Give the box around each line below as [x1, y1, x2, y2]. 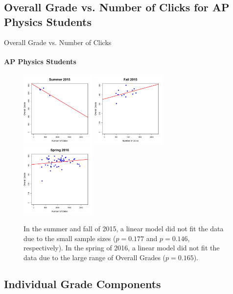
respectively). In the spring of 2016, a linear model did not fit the [23, 243, 220, 253]
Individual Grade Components [4, 276, 161, 291]
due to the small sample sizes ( [23, 233, 116, 243]
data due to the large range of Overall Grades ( [23, 252, 166, 262]
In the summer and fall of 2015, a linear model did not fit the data [23, 223, 224, 233]
